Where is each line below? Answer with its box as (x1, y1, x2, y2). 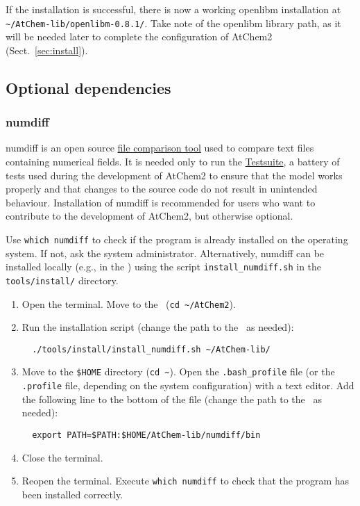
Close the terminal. (22, 450, 103, 464)
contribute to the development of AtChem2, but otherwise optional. (6, 209, 293, 223)
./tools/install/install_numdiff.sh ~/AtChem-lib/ (32, 344, 271, 354)
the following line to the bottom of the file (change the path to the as (22, 391, 322, 406)
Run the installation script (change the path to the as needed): (22, 320, 294, 334)
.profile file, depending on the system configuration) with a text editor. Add (22, 378, 354, 393)
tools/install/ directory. (6, 272, 119, 287)
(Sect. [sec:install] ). (6, 42, 88, 57)
